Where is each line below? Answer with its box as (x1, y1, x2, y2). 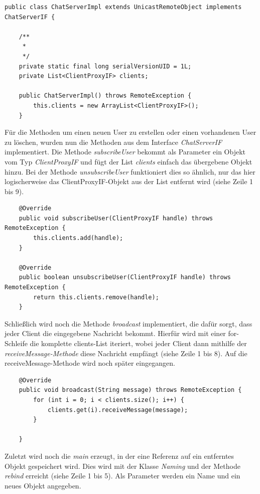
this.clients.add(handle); (33, 234, 123, 242)
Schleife (5, 338, 28, 348)
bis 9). (5, 186, 24, 196)
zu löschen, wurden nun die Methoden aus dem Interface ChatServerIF (5, 136, 222, 147)
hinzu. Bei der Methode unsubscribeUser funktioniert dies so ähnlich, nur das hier (5, 166, 255, 177)
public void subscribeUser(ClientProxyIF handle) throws (19, 214, 213, 222)
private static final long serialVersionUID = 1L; (19, 62, 192, 70)
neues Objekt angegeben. (5, 480, 81, 490)
